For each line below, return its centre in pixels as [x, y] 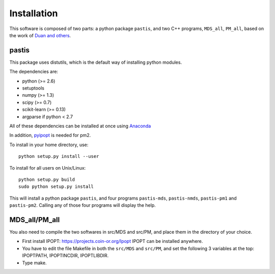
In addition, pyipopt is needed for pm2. [50, 135]
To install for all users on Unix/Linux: [48, 168]
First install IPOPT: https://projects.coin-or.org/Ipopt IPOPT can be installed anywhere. [113, 241]
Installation [34, 13]
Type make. [34, 263]
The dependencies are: [34, 72]
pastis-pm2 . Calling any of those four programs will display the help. [83, 205]
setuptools [33, 88]
